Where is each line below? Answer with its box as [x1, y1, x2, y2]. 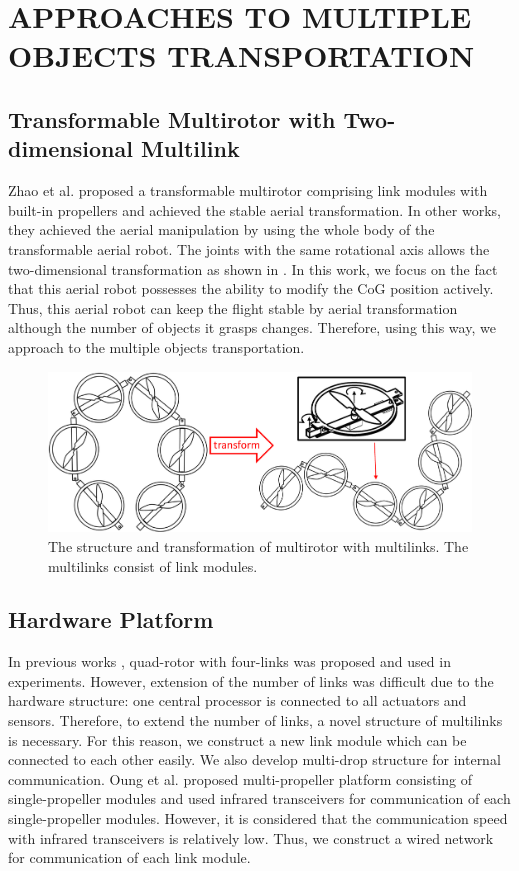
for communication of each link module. [8, 847, 251, 868]
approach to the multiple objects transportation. [8, 336, 305, 357]
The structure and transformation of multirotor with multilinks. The [48, 535, 469, 556]
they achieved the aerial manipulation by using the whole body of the [8, 219, 435, 240]
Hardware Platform [8, 604, 214, 635]
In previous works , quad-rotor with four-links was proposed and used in [8, 651, 451, 672]
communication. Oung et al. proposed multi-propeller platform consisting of [8, 768, 472, 789]
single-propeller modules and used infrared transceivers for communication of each [8, 788, 511, 809]
